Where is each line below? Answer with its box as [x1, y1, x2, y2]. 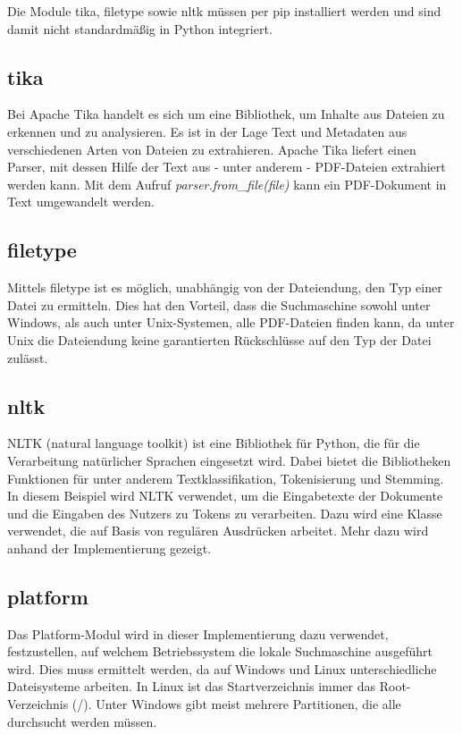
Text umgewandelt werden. [7, 192, 155, 211]
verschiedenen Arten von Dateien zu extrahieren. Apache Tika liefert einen [7, 139, 416, 158]
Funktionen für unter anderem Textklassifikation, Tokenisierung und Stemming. [7, 468, 444, 487]
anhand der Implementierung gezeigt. [7, 538, 211, 557]
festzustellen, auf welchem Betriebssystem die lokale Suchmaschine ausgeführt [7, 642, 433, 661]
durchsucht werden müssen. [7, 712, 157, 730]
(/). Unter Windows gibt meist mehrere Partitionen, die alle [71, 695, 401, 713]
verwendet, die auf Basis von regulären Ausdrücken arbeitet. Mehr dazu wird [7, 521, 429, 540]
